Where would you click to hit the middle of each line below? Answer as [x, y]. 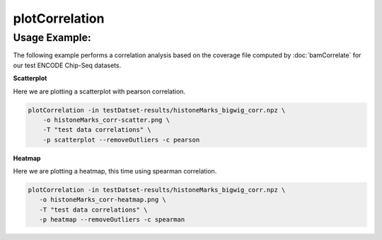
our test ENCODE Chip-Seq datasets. [67, 65]
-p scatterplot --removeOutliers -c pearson [121, 139]
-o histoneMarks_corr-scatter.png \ [106, 120]
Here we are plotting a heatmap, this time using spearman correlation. [115, 171]
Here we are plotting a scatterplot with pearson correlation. [99, 91]
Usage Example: [52, 38]
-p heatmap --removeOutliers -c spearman [112, 220]
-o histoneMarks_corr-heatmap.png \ [103, 200]
